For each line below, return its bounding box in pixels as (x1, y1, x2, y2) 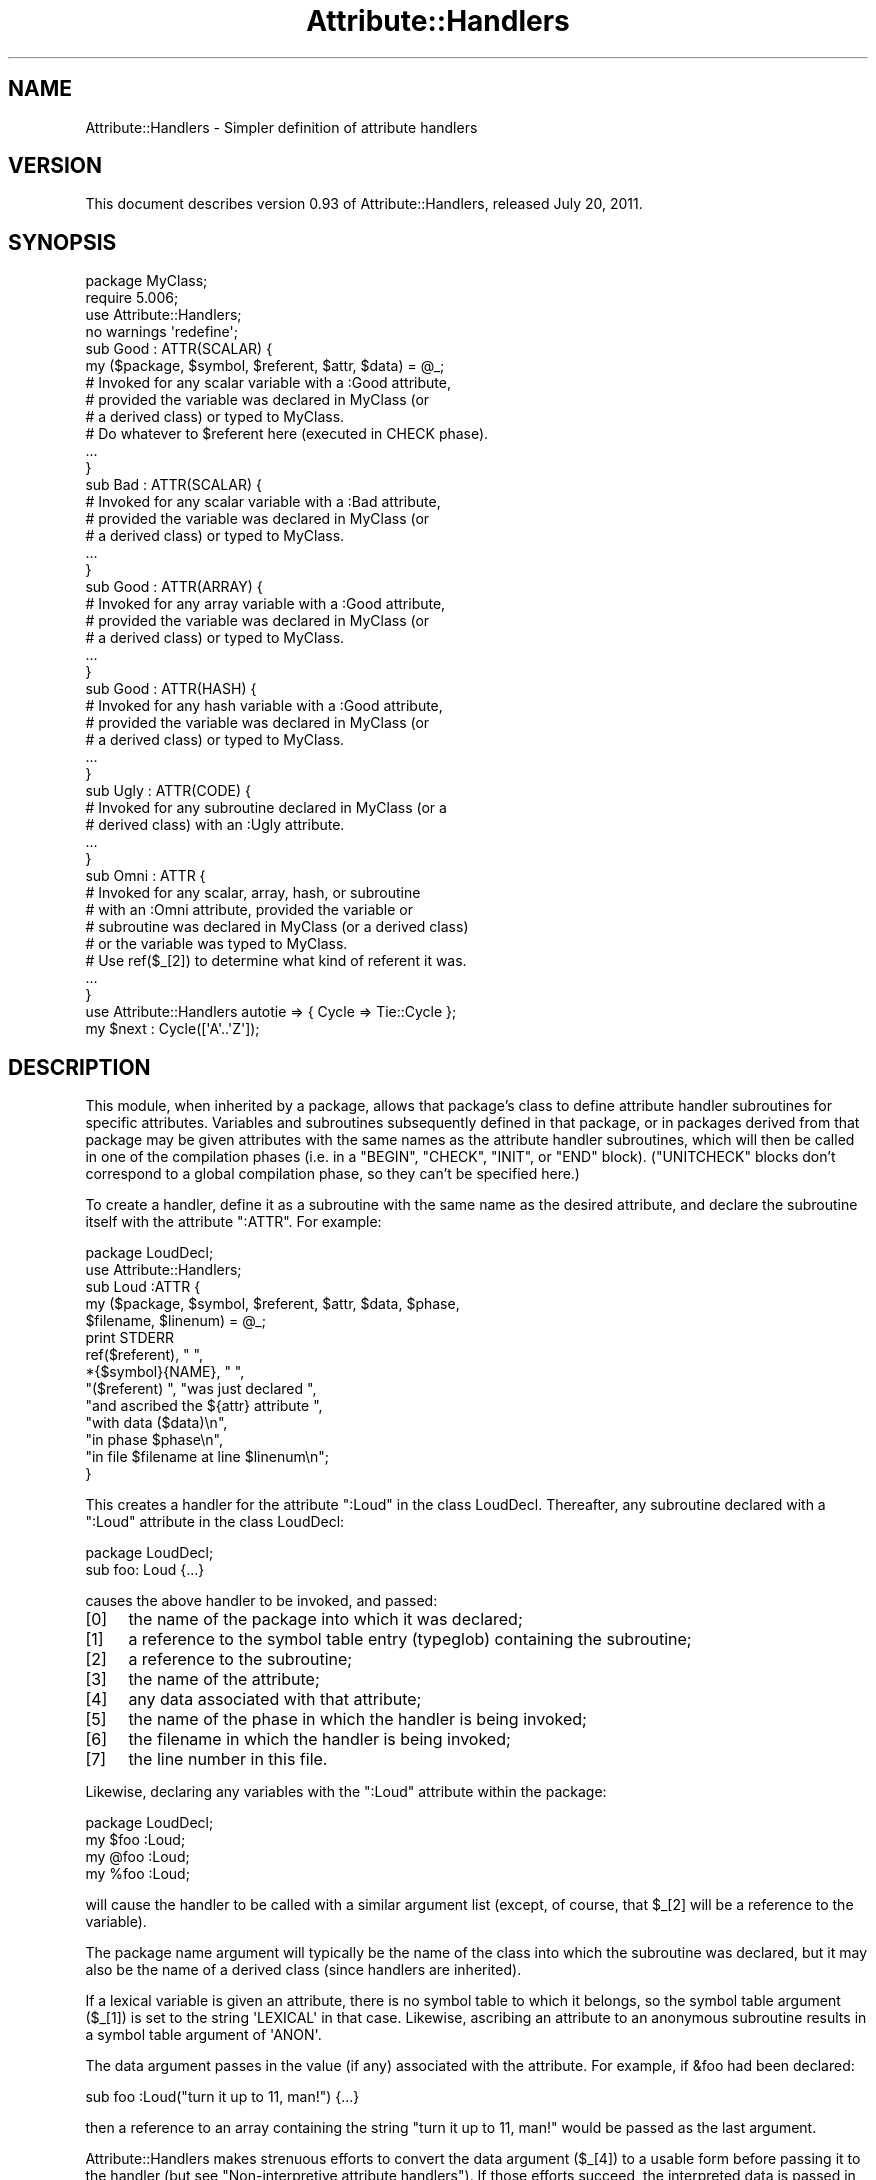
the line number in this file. (128, 1749, 328, 1770)
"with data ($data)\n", (85, 1414, 228, 1432)
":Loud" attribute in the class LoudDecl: (85, 1513, 345, 1531)
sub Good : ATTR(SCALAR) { (85, 340, 273, 358)
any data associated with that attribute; (128, 1689, 422, 1710)
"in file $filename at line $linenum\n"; (85, 1448, 330, 1466)
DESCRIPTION (8, 1054, 151, 1080)
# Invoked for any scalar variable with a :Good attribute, (85, 374, 451, 392)
